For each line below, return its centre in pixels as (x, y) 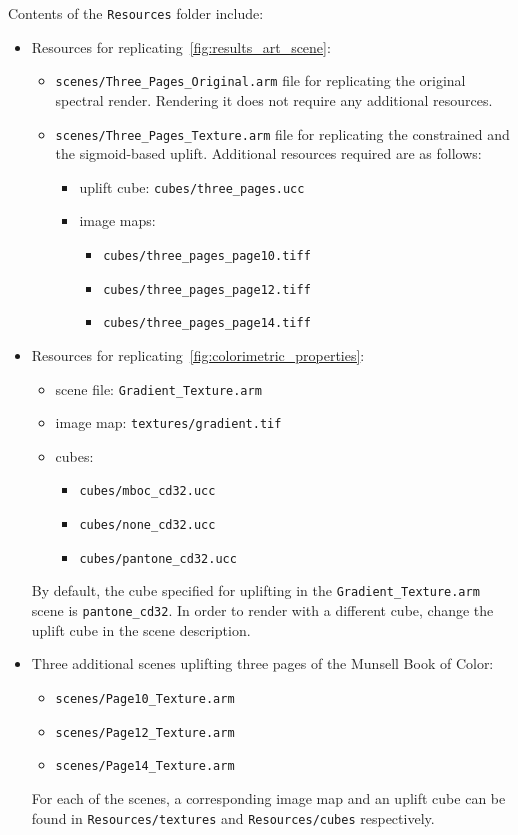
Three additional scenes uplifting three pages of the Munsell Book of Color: (262, 663)
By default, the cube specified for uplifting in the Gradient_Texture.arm (255, 590)
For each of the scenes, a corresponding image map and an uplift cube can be (268, 797)
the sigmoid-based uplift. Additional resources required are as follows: (268, 153)
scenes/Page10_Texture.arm (145, 698)
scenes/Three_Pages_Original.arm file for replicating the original (260, 80)
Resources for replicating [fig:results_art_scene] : (181, 46)
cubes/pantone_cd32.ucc (158, 558)
